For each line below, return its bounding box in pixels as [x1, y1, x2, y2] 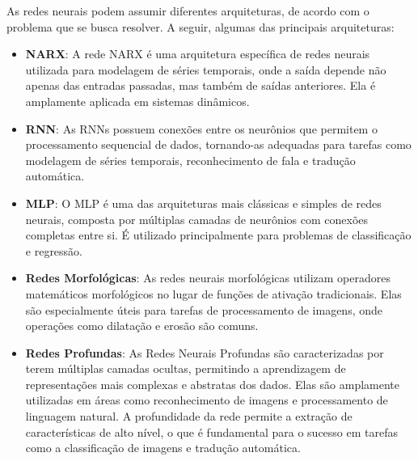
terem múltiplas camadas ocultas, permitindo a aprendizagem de [25, 360, 346, 377]
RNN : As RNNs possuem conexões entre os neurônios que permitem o [25, 120, 378, 137]
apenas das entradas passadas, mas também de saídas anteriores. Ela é [25, 77, 376, 94]
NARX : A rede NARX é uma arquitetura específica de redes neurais [25, 45, 370, 62]
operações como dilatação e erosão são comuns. [25, 317, 259, 334]
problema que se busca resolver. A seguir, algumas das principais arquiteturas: [6, 18, 395, 35]
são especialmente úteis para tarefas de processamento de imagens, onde [25, 301, 382, 318]
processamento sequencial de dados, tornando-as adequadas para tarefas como [25, 136, 412, 153]
